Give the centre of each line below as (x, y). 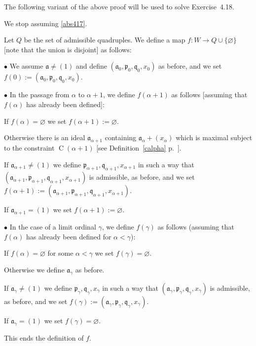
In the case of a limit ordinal (53, 227)
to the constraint (29, 147)
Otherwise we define (34, 269)
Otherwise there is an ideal (45, 137)
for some (60, 253)
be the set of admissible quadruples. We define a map (105, 40)
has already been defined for (69, 236)
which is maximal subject (214, 137)
